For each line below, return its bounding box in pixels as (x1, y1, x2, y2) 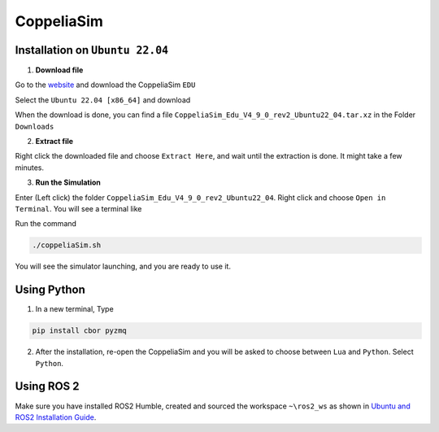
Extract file (35, 137, 73, 146)
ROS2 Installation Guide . (15, 412, 97, 422)
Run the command (15, 219, 77, 229)
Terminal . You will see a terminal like (15, 203, 142, 213)
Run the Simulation (35, 177, 102, 187)
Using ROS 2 (15, 379, 80, 394)
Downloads (15, 122, 54, 131)
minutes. (15, 163, 45, 172)
